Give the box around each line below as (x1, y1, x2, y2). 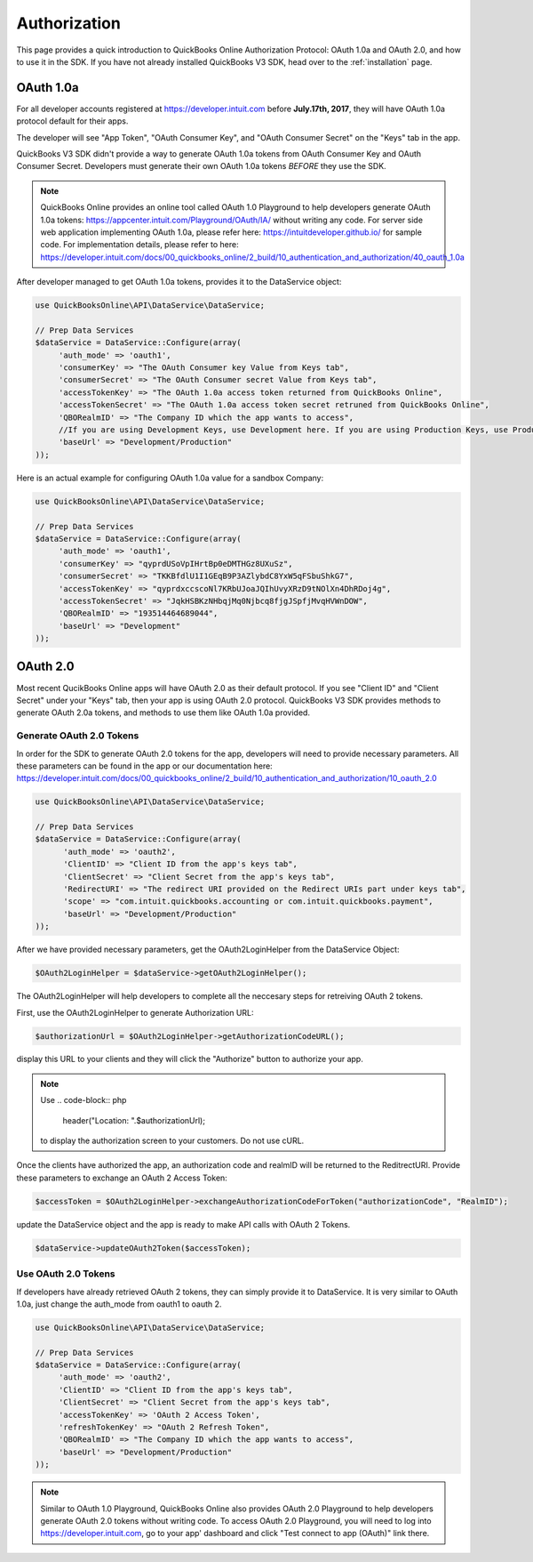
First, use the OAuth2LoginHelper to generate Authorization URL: (16, 1007, 254, 1018)
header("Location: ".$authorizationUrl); (62, 1115, 206, 1125)
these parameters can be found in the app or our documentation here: (16, 761, 273, 771)
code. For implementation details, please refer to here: (40, 239, 239, 250)
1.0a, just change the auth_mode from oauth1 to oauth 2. (16, 1299, 222, 1309)
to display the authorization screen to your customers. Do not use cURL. (40, 1135, 305, 1147)
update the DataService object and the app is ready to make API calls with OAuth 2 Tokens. (16, 1219, 351, 1229)
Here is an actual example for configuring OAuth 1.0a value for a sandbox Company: (16, 472, 324, 483)
